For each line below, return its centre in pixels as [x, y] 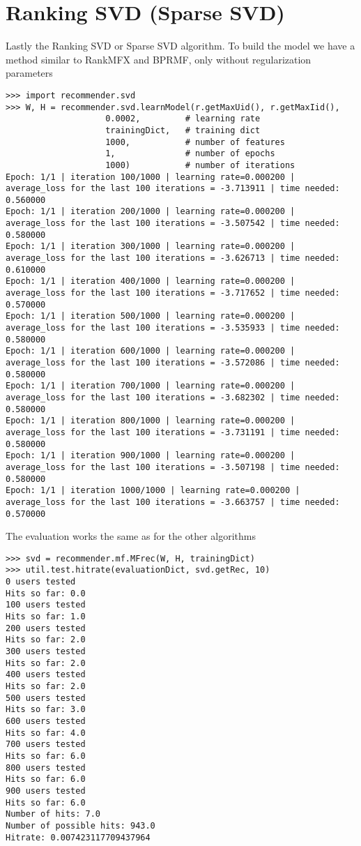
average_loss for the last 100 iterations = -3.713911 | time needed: [173, 189]
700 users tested [46, 745]
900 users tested [46, 791]
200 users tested [46, 628]
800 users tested [46, 768]
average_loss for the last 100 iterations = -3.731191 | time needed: [173, 432]
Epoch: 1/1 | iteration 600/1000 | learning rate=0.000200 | [151, 351]
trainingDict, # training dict [183, 130]
